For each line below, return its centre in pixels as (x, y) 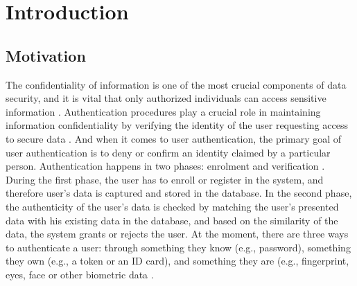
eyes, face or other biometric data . (80, 274)
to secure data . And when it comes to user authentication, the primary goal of (174, 138)
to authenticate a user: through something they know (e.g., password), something (178, 247)
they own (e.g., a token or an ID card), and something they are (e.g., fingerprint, (177, 261)
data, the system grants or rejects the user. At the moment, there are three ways (177, 234)
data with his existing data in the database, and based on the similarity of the (172, 220)
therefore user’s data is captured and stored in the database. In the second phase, (179, 193)
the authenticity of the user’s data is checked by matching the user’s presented (172, 206)
